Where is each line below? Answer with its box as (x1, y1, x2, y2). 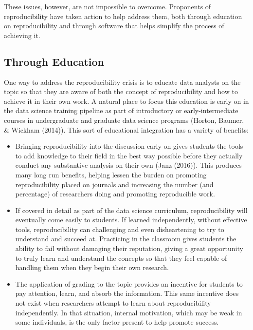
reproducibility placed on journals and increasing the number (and (15, 179, 214, 189)
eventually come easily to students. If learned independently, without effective (15, 214, 247, 225)
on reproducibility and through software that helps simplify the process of (4, 20, 224, 31)
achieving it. (4, 30, 40, 40)
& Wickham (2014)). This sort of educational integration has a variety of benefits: (4, 124, 249, 135)
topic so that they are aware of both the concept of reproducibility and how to (4, 86, 238, 97)
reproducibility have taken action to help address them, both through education (4, 11, 242, 21)
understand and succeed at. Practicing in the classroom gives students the (15, 233, 236, 244)
